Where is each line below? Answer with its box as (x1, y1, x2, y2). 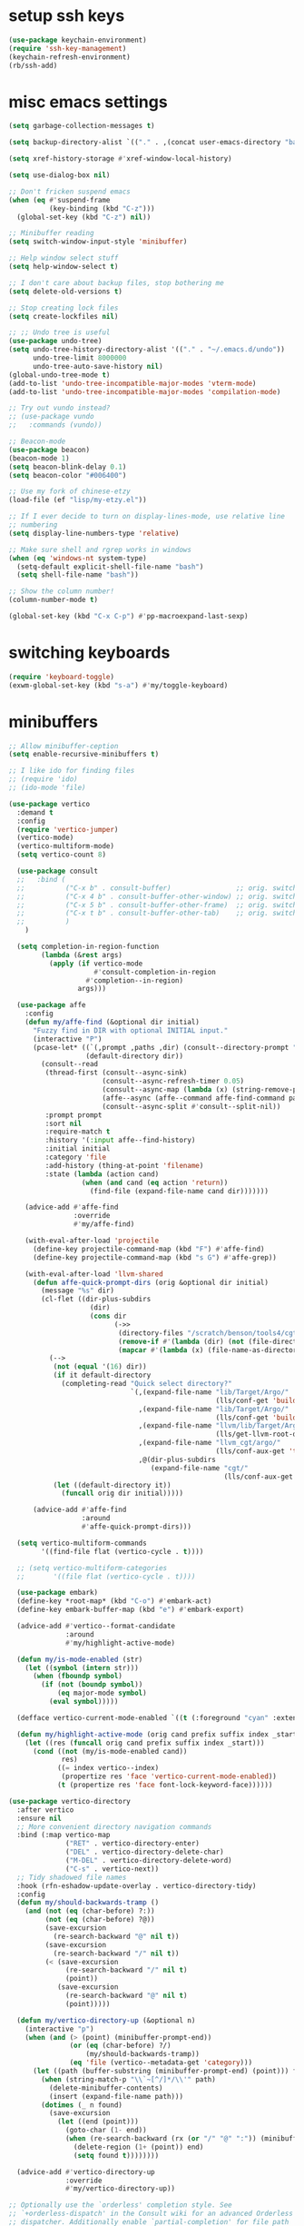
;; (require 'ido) (8, 775, 78, 784)
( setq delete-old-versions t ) (8, 287, 123, 296)
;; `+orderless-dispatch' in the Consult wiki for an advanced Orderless (8, 2209, 294, 2219)
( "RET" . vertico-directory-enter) (65, 1839, 201, 1848)
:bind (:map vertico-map (16, 1831, 111, 1840)
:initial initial (44, 1144, 111, 1153)
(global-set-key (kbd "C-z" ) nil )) (16, 213, 152, 222)
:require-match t (44, 1127, 111, 1136)
